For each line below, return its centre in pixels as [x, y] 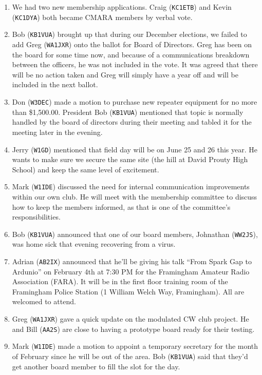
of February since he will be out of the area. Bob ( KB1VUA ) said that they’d [130, 356]
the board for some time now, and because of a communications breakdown [131, 54]
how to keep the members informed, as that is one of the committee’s [121, 206]
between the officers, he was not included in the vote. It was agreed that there [135, 64]
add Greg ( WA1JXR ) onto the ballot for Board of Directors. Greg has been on [132, 44]
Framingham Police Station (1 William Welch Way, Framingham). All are [128, 291]
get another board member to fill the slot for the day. [96, 366]
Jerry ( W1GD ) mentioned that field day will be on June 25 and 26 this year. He [135, 149]
